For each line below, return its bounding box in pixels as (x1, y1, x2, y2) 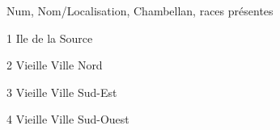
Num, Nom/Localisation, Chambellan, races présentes (6, 2, 274, 19)
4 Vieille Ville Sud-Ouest (6, 111, 129, 128)
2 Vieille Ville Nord (6, 57, 103, 73)
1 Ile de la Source (6, 29, 93, 46)
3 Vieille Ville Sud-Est (6, 83, 117, 100)
